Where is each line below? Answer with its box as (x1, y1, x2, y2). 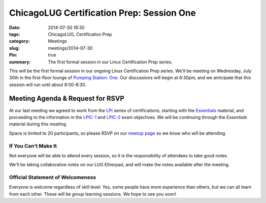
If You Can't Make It (9, 143, 57, 149)
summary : (9, 59, 31, 65)
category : (9, 38, 30, 44)
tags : (9, 31, 20, 37)
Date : (9, 25, 21, 30)
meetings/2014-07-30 (48, 45, 93, 51)
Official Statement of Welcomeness (9, 174, 96, 181)
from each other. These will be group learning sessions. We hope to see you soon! (9, 191, 176, 197)
